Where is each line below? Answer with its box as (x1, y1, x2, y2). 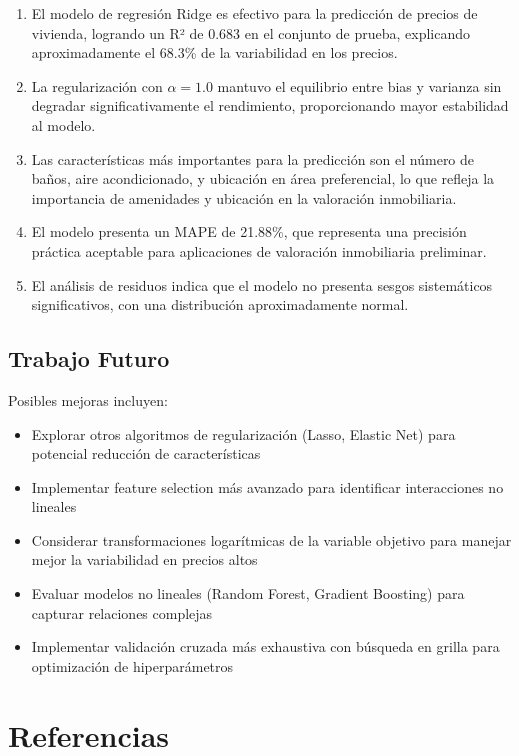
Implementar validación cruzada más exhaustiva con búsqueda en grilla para (31, 636, 500, 657)
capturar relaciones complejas (31, 602, 213, 623)
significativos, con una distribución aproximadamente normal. (31, 294, 409, 315)
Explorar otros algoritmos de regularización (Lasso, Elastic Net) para (31, 423, 456, 444)
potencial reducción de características (31, 443, 261, 464)
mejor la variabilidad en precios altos (31, 549, 258, 570)
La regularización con (31, 75, 163, 96)
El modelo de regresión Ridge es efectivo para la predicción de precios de (31, 3, 478, 23)
